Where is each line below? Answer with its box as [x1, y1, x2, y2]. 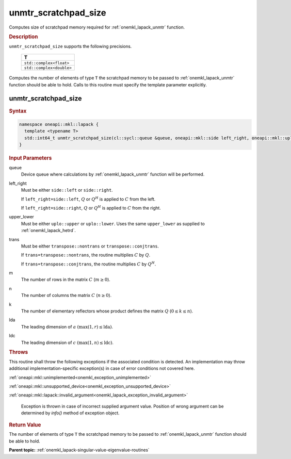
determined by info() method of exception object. [21, 410, 120, 416]
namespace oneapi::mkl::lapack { [19, 121, 99, 127]
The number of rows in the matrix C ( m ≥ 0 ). [21, 277, 111, 282]
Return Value [9, 421, 41, 428]
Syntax [9, 107, 27, 114]
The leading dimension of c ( [21, 340, 79, 345]
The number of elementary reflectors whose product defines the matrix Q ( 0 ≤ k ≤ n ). [21, 308, 194, 314]
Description [9, 33, 38, 40]
